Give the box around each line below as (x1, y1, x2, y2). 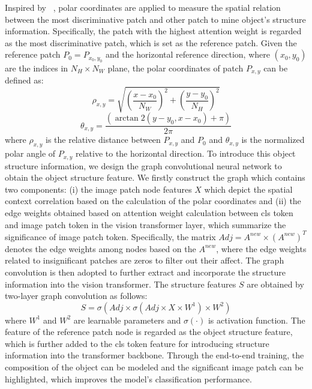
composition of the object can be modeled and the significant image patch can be (5, 361, 304, 373)
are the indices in (5, 61, 68, 74)
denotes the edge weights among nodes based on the (5, 242, 196, 255)
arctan (115, 114, 139, 123)
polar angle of (5, 147, 56, 160)
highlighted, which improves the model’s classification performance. (5, 372, 252, 385)
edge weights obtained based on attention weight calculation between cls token (5, 207, 293, 219)
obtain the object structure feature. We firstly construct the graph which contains (5, 171, 305, 184)
